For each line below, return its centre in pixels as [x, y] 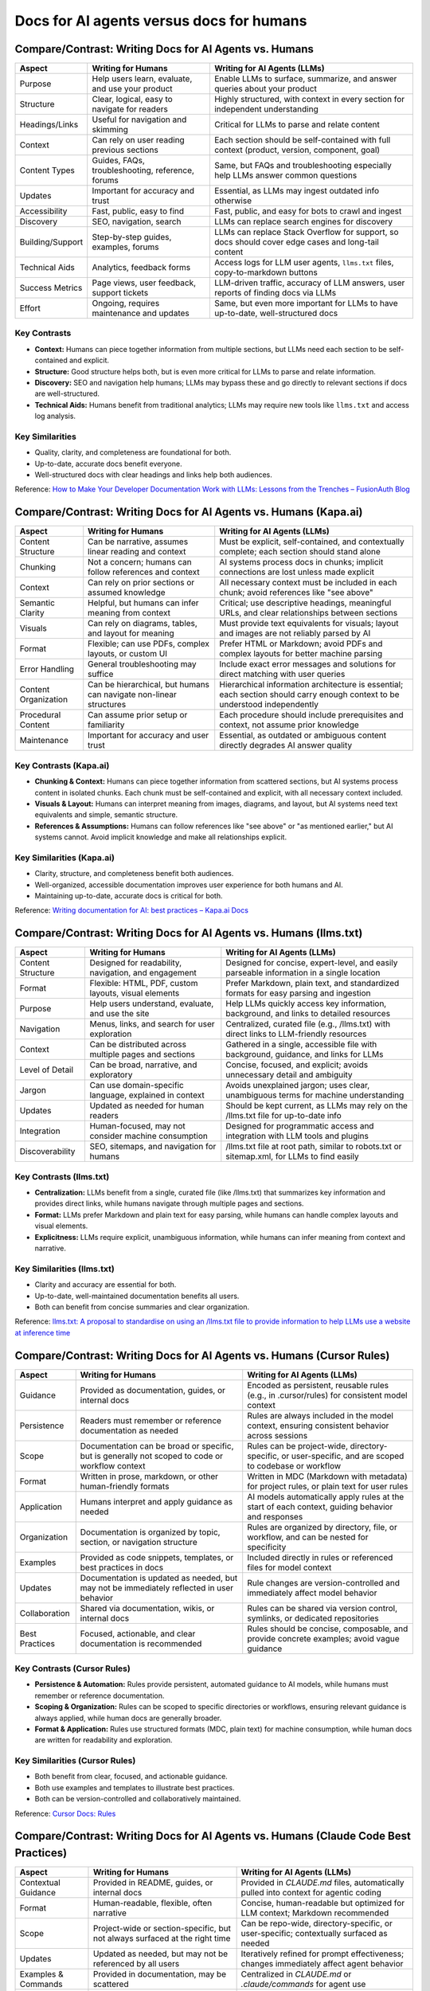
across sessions [278, 1435]
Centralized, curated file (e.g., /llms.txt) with [308, 1024]
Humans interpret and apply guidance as [156, 1501]
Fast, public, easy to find [138, 211]
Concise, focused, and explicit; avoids [297, 1065]
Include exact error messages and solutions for [308, 664]
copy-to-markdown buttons [266, 272]
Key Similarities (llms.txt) [64, 1269]
